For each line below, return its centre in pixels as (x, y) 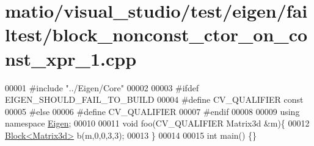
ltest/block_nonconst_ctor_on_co (156, 34)
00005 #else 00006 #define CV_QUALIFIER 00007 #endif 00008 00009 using (152, 111)
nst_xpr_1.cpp (71, 58)
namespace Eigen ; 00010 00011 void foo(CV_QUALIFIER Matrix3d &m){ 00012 (157, 123)
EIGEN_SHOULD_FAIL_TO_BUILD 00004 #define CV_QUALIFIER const (154, 99)
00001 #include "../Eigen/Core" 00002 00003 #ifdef (102, 87)
